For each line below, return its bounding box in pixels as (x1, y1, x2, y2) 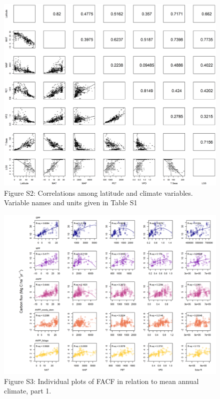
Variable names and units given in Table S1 (4, 197, 137, 208)
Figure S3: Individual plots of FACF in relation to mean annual (4, 375, 199, 386)
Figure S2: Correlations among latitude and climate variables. (4, 187, 193, 198)
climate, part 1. (4, 385, 51, 396)
